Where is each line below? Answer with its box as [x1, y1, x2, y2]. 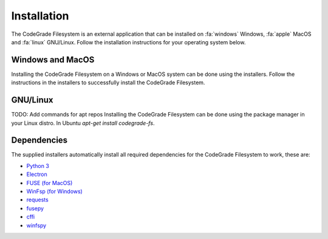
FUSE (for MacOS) [26, 179, 73, 186]
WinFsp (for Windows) [26, 188, 83, 195]
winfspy [26, 221, 47, 229]
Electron [26, 170, 48, 178]
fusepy [26, 204, 44, 212]
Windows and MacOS [11, 55, 95, 65]
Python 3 [26, 162, 50, 169]
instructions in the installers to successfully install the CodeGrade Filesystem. [11, 79, 205, 86]
